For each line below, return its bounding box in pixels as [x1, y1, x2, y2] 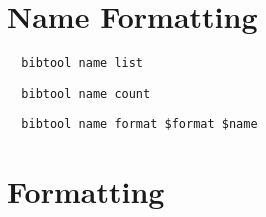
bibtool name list [21, 56, 144, 71]
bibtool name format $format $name [21, 117, 258, 132]
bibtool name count [21, 86, 151, 101]
